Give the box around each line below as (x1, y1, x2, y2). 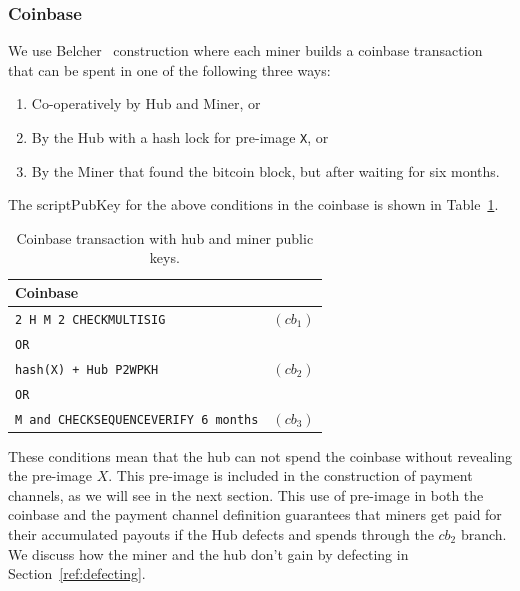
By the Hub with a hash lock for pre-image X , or (31, 127, 329, 147)
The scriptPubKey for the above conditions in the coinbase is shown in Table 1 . (8, 194, 499, 215)
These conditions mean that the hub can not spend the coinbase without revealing (8, 445, 512, 466)
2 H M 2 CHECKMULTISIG (15, 312, 166, 327)
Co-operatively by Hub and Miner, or (31, 93, 261, 114)
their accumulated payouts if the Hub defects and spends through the (8, 524, 434, 545)
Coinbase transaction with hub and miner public (16, 227, 314, 248)
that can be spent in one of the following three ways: (8, 59, 331, 80)
